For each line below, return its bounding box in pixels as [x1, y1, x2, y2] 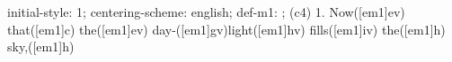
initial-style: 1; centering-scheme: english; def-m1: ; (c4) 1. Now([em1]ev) [7, 3, 405, 20]
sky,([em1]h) [7, 37, 75, 56]
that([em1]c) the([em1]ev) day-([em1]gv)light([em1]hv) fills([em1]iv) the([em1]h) [7, 19, 446, 38]
